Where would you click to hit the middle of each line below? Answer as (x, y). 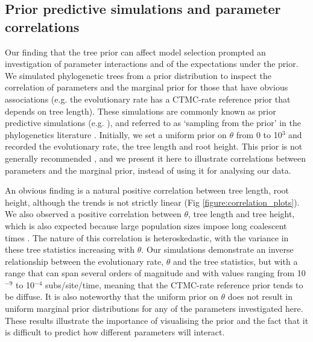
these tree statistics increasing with (70, 249)
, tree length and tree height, (242, 214)
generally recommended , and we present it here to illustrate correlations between (156, 158)
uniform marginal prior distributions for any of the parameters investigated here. (154, 309)
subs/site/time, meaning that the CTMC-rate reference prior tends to (174, 284)
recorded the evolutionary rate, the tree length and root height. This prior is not (154, 146)
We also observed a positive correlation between (93, 214)
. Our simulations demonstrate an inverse (217, 249)
